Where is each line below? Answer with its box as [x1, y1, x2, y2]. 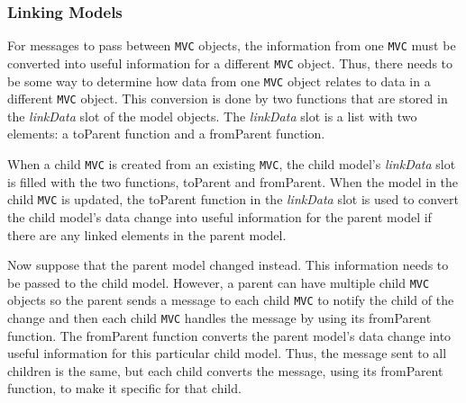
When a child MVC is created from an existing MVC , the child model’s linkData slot [7, 155, 456, 174]
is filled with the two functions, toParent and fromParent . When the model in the [7, 172, 459, 191]
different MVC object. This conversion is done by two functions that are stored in [7, 89, 448, 108]
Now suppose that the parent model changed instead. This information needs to [7, 255, 449, 274]
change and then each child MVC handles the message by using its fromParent [7, 309, 432, 327]
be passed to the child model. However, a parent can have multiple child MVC [7, 273, 430, 291]
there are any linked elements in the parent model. [7, 225, 287, 244]
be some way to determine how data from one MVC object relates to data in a [7, 71, 431, 90]
